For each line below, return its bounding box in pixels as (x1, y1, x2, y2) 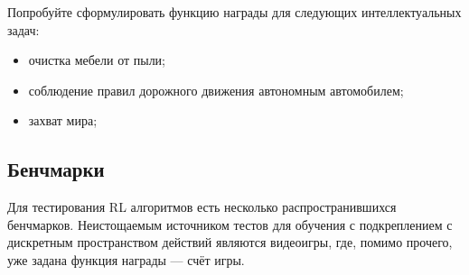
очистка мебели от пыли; (28, 50, 165, 69)
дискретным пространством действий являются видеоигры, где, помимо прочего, (7, 233, 453, 252)
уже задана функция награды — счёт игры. (7, 250, 245, 269)
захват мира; (28, 111, 98, 130)
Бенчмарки (7, 155, 105, 183)
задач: (7, 20, 40, 39)
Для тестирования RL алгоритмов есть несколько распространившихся (7, 197, 397, 216)
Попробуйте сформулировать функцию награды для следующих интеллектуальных (7, 3, 462, 21)
